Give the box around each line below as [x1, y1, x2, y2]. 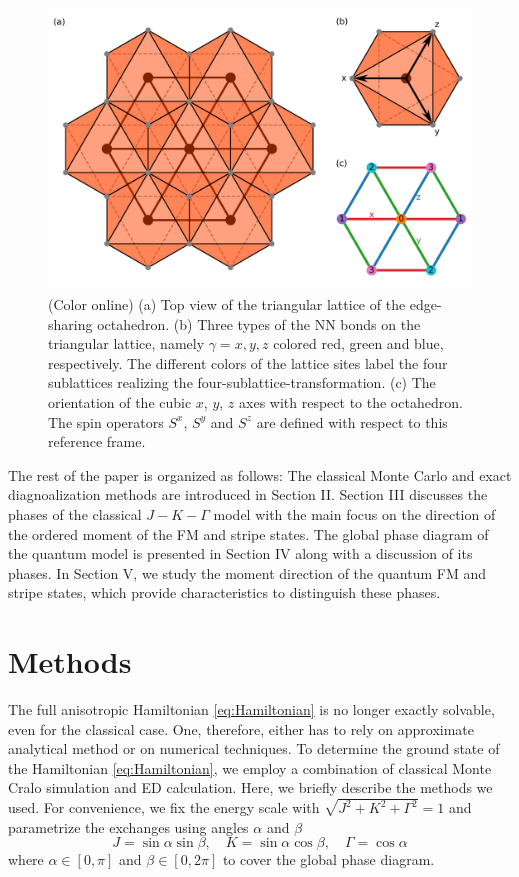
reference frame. [48, 431, 146, 452]
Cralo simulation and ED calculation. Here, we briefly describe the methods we [8, 777, 493, 798]
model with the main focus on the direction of [213, 503, 496, 524]
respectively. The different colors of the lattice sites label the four [48, 352, 448, 373]
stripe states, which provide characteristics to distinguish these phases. [8, 582, 441, 603]
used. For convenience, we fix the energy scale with [8, 797, 320, 818]
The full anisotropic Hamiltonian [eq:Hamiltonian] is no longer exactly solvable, [8, 699, 495, 720]
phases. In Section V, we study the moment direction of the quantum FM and [8, 562, 487, 583]
